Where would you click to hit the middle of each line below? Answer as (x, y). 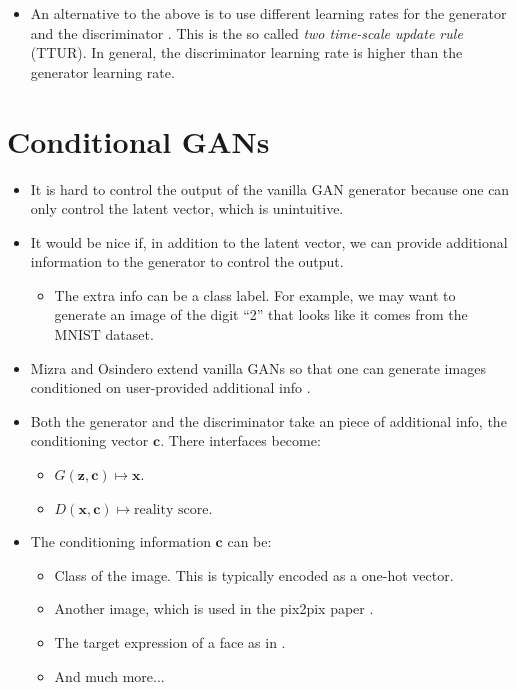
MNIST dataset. (104, 334)
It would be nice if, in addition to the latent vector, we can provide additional (269, 241)
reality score (171, 509)
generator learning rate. (102, 71)
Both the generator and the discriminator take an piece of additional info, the (268, 420)
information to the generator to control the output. (187, 261)
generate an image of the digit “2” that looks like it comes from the (261, 314)
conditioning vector (89, 440)
